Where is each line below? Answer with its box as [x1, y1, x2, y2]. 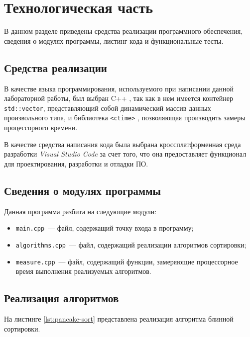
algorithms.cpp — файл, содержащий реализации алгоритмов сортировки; [15, 239, 247, 250]
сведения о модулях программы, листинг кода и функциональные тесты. [4, 35, 224, 46]
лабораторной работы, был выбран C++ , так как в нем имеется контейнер [4, 93, 234, 103]
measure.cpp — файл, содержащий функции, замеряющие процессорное [15, 256, 238, 266]
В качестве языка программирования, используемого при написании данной [4, 83, 234, 93]
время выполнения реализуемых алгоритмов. [15, 266, 151, 276]
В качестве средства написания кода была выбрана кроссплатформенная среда [4, 139, 241, 149]
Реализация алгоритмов [4, 290, 119, 306]
